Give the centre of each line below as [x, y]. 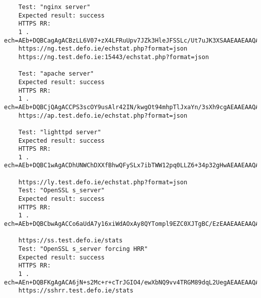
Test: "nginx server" [54, 7]
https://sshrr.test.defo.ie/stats [76, 291]
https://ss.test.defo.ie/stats [71, 241]
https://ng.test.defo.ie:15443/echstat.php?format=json [114, 57]
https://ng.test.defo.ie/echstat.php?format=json [103, 49]
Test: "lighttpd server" [60, 132]
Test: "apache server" [56, 74]
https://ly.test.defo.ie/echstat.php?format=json [103, 182]
